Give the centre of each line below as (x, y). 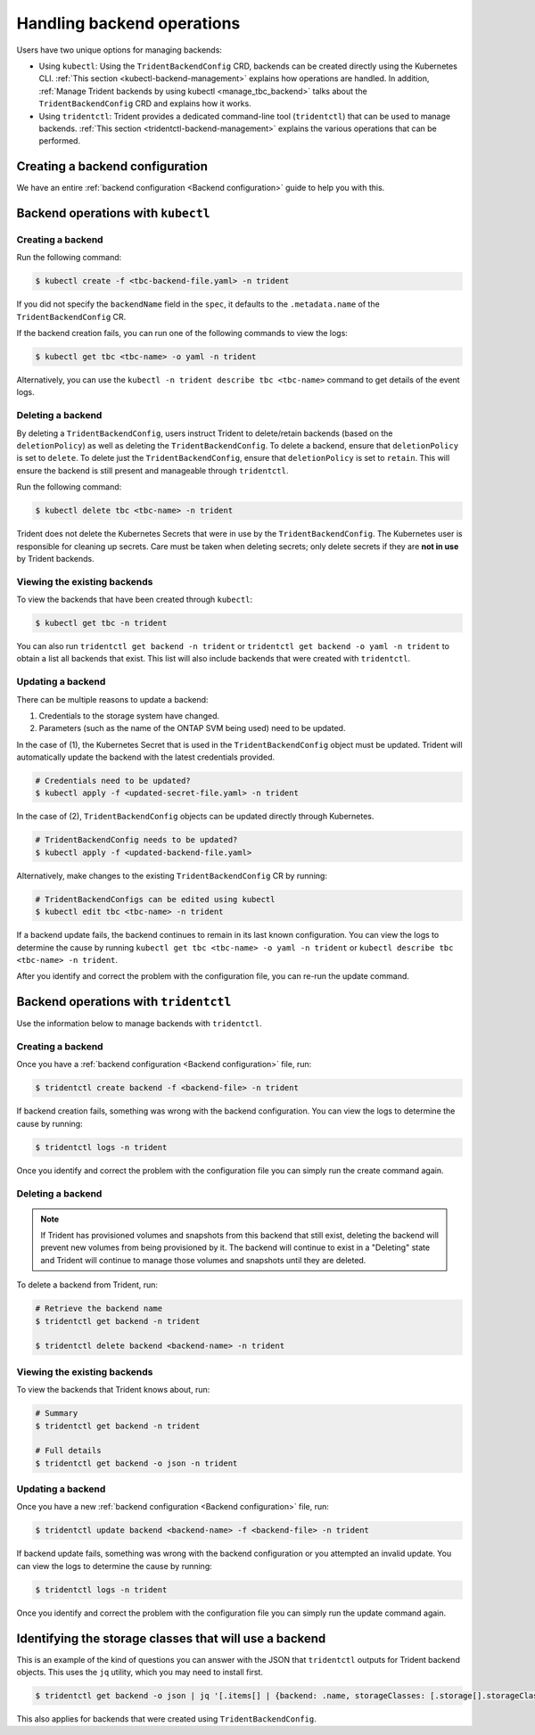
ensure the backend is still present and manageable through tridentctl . (152, 470)
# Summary (57, 1414)
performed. (59, 141)
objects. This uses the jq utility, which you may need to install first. (140, 1673)
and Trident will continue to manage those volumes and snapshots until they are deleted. (203, 1260)
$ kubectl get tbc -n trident (101, 623)
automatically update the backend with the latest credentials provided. (146, 757)
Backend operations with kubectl (113, 213)
